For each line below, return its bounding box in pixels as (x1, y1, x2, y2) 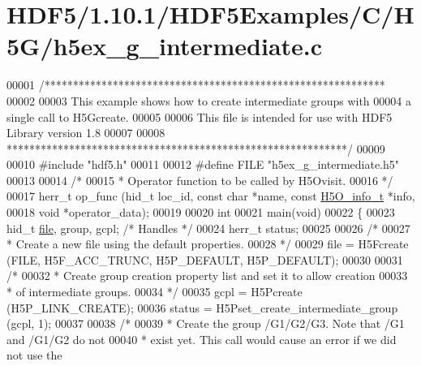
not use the (6, 347, 62, 364)
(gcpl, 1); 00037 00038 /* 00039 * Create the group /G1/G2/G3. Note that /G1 (6, 315, 405, 332)
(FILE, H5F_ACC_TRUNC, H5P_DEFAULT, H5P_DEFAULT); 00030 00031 (6, 251, 403, 268)
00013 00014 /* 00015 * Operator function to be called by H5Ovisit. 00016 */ (6, 171, 393, 188)
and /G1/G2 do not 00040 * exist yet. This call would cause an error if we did (6, 330, 397, 347)
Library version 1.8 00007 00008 (6, 124, 165, 141)
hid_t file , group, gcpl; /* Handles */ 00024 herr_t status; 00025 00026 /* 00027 (6, 219, 410, 236)
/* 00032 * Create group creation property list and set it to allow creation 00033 (6, 267, 408, 284)
